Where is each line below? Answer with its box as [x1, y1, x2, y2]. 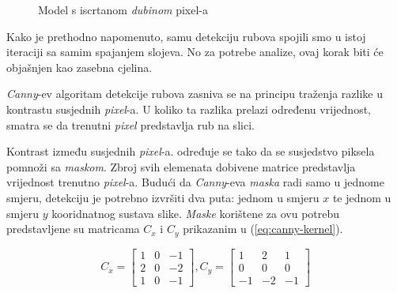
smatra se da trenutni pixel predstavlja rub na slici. [6, 116, 255, 133]
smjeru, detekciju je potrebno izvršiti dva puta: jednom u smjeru [6, 189, 319, 205]
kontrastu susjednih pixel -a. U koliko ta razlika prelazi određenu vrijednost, [6, 100, 371, 117]
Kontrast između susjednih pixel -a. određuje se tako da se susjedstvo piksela [6, 143, 375, 160]
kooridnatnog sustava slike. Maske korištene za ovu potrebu [51, 205, 340, 221]
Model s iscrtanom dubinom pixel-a [38, 2, 209, 17]
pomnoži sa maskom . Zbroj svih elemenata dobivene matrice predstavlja [6, 158, 356, 175]
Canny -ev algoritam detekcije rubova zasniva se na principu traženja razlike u [6, 85, 384, 102]
